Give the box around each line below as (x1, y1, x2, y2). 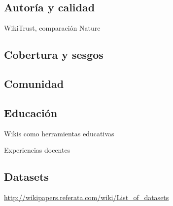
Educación (4, 105, 58, 120)
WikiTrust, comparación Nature (4, 23, 101, 33)
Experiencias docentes (4, 145, 70, 155)
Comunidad (4, 76, 64, 91)
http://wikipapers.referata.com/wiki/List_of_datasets (4, 192, 169, 202)
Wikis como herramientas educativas (4, 128, 114, 138)
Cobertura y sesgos (4, 47, 104, 62)
